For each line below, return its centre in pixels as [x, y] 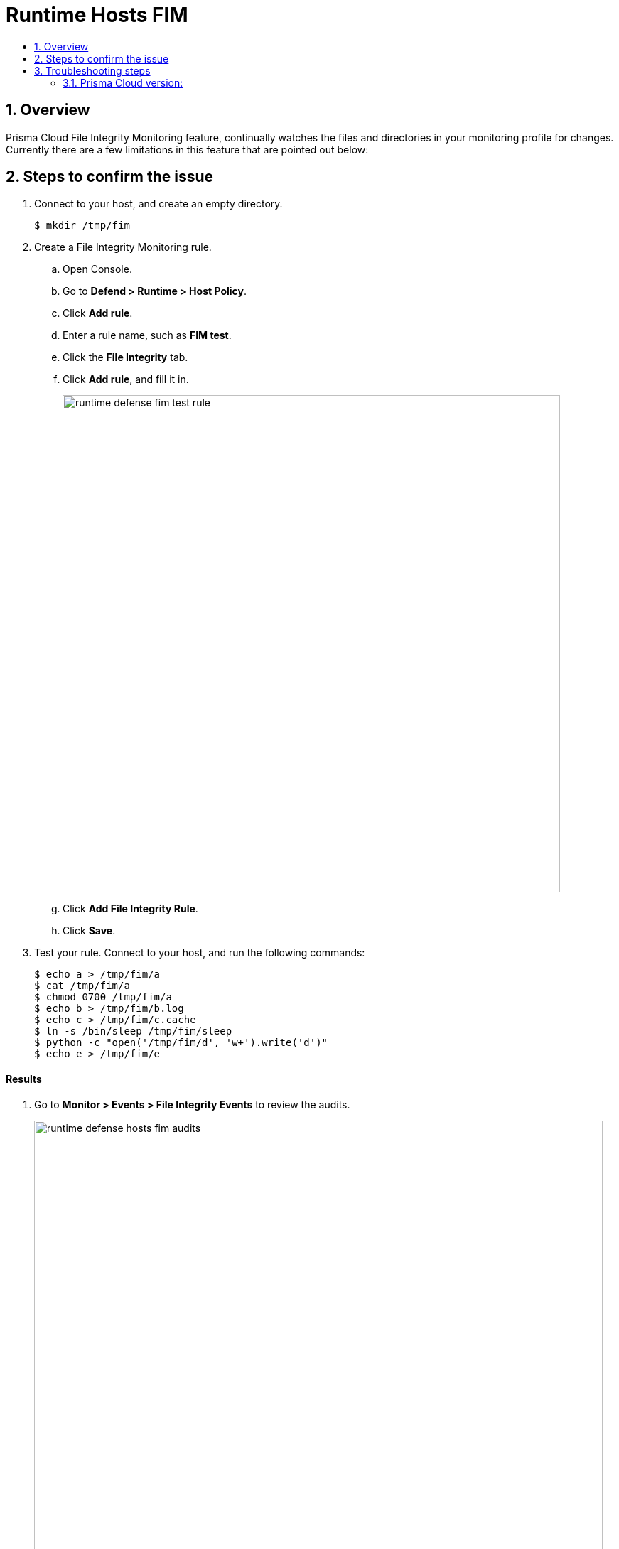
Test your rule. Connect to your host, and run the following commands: [200, 953]
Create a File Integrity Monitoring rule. [123, 247]
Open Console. [97, 269]
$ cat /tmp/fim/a [82, 986]
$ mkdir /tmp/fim [82, 226]
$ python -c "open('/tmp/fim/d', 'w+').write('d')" [181, 1043]
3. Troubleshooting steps [92, 70]
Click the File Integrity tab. [125, 357]
